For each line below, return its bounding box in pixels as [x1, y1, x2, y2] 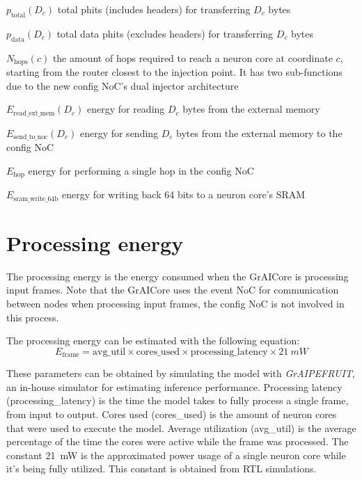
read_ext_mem [13, 109, 55, 117]
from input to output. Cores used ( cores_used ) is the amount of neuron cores [6, 406, 337, 421]
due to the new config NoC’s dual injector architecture [6, 78, 239, 93]
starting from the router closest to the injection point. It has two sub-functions [6, 65, 343, 79]
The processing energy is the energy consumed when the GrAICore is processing [6, 269, 349, 283]
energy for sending [79, 125, 159, 140]
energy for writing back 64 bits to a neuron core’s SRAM [62, 187, 306, 202]
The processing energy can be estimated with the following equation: [6, 333, 300, 348]
